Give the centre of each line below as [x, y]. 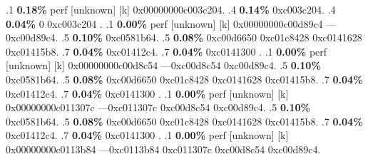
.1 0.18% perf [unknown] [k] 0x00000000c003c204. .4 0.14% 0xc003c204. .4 [171, 9]
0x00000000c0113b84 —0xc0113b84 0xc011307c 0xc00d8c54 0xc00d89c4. [163, 149]
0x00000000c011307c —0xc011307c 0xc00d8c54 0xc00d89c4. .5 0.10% [158, 107]
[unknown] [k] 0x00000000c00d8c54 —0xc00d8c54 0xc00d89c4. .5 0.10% [163, 65]
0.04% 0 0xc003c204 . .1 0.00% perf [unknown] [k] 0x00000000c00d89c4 [164, 23]
